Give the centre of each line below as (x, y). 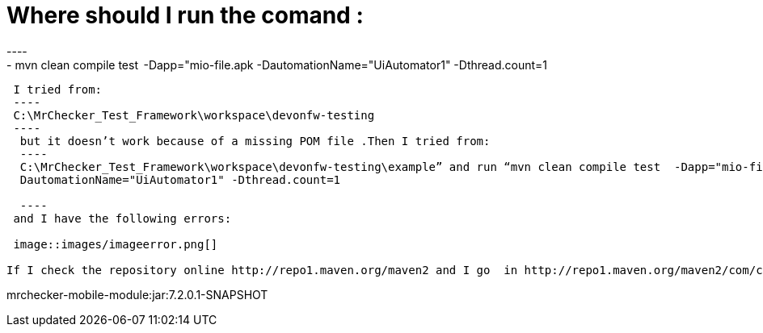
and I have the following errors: (122, 218)
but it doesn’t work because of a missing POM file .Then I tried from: (255, 141)
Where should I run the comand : (185, 15)
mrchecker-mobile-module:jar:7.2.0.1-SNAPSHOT (137, 294)
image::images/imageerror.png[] (116, 244)
